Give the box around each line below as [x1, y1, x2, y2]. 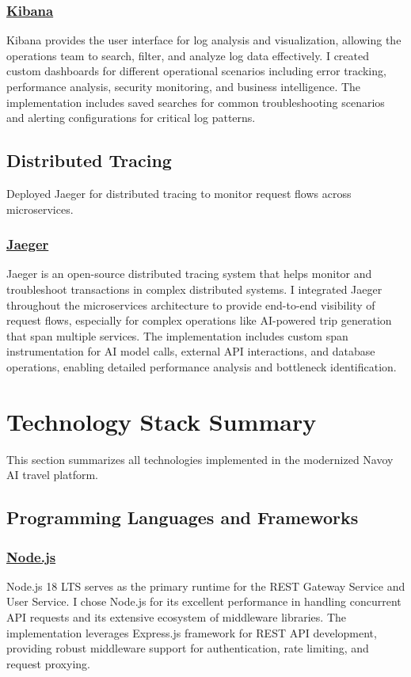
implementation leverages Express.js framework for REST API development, [6, 624, 377, 641]
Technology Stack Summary [6, 405, 317, 437]
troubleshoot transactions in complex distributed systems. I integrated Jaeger [6, 280, 382, 297]
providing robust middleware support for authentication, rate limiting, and [6, 640, 369, 656]
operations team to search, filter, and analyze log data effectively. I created [6, 47, 369, 63]
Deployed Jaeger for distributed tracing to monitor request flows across [6, 184, 352, 201]
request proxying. [6, 655, 90, 671]
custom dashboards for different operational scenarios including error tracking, [6, 63, 386, 79]
